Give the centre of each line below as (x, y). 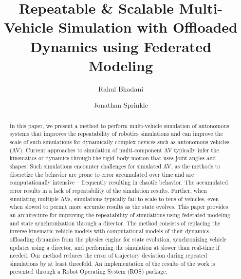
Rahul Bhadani (121, 88)
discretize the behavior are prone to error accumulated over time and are (102, 174)
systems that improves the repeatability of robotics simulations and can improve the (116, 134)
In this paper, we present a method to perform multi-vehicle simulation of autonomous (119, 125)
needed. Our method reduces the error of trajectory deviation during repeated (108, 255)
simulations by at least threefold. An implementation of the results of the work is (112, 263)
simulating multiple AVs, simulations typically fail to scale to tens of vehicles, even (114, 198)
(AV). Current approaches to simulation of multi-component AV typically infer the (114, 150)
